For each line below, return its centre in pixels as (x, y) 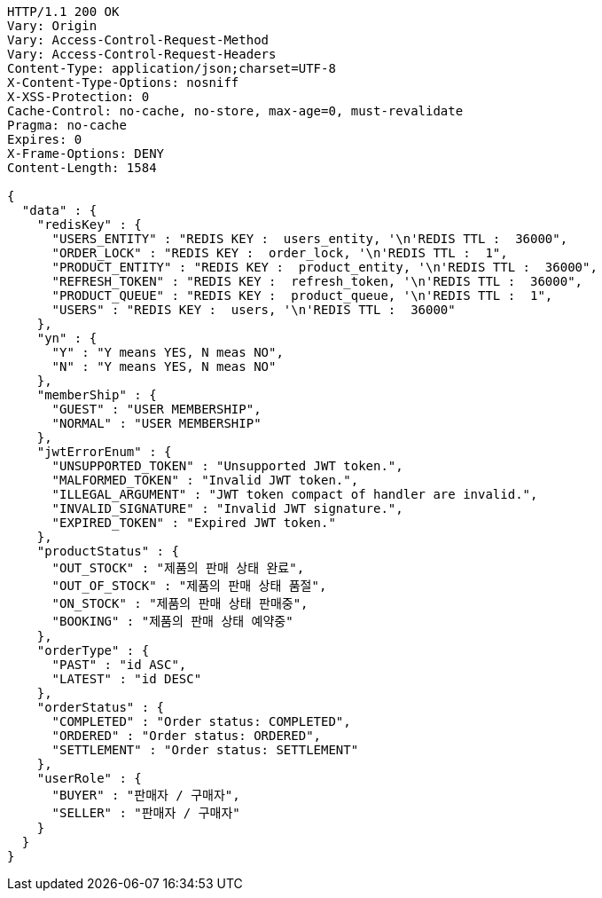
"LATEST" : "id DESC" (127, 679)
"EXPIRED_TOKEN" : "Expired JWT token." (194, 523)
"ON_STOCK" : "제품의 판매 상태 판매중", (180, 603)
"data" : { (59, 210)
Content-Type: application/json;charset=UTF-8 (172, 68)
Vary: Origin (52, 26)
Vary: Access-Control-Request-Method (138, 40)
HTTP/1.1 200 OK (63, 12)
